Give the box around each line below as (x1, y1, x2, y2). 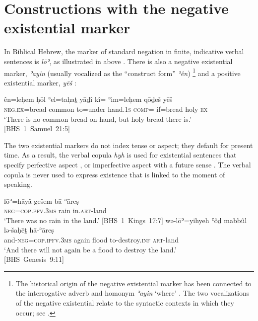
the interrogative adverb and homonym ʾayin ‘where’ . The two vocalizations (15, 288, 250, 298)
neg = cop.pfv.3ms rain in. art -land (4, 205, 107, 216)
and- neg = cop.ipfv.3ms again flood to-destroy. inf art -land (4, 235, 179, 245)
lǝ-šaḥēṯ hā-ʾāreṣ (4, 225, 54, 235)
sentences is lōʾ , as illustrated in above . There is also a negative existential (4, 56, 233, 66)
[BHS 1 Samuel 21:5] (4, 123, 70, 134)
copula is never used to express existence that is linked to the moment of (4, 169, 225, 179)
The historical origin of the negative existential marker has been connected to (15, 278, 252, 288)
